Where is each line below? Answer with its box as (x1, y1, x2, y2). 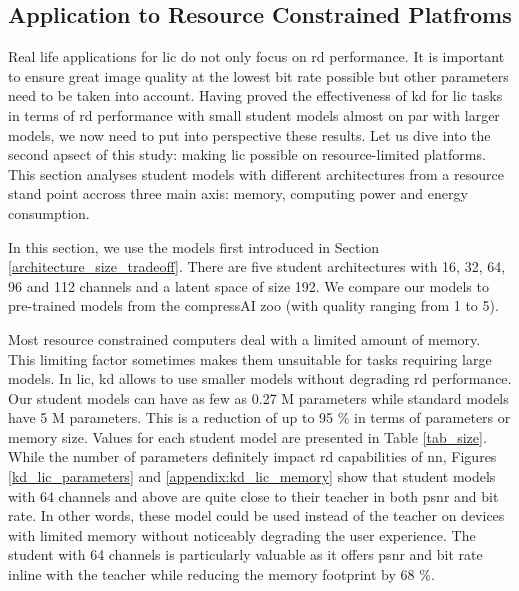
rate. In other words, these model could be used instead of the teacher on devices (8, 505, 505, 526)
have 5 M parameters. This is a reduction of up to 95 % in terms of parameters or (8, 407, 511, 428)
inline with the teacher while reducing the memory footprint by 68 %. (8, 564, 435, 585)
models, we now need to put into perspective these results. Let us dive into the (8, 124, 491, 145)
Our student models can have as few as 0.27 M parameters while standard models (8, 387, 509, 408)
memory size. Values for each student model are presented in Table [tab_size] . (8, 426, 487, 447)
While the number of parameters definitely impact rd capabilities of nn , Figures (8, 446, 497, 467)
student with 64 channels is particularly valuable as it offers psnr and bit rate (8, 544, 483, 565)
